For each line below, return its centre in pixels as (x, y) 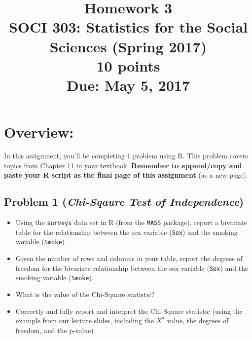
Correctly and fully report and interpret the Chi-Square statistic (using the (129, 311)
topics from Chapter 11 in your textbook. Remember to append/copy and (123, 165)
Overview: (39, 132)
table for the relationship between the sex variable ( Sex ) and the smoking (126, 232)
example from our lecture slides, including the (85, 320)
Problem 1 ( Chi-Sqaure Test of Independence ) (124, 202)
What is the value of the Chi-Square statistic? (85, 294)
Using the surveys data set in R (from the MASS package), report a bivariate (131, 222)
